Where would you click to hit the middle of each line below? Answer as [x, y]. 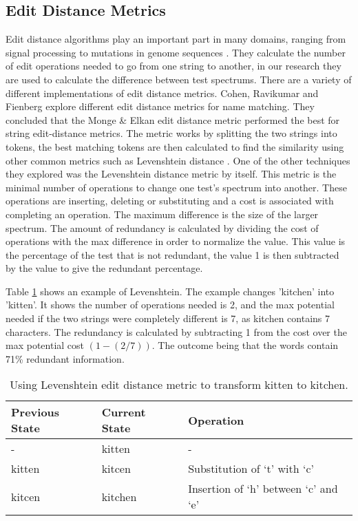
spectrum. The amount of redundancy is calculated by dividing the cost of [162, 227]
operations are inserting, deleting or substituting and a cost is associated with [170, 201]
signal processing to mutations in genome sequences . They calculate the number [176, 52]
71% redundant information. [65, 358]
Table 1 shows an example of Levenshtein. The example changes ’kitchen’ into [170, 291]
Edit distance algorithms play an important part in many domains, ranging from [176, 39]
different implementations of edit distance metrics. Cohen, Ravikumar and [162, 93]
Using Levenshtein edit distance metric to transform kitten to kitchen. [179, 385]
